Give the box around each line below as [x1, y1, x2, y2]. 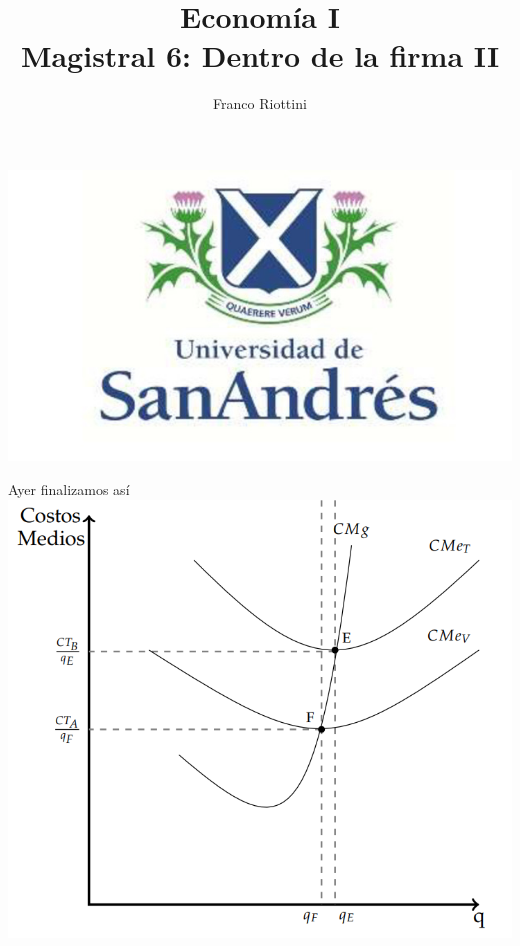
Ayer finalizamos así [8, 479, 130, 500]
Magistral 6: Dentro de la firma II [20, 35, 500, 76]
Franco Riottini [213, 93, 307, 114]
